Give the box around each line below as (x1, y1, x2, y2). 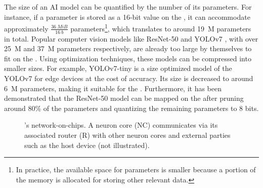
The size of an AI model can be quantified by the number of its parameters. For (4, 2, 252, 12)
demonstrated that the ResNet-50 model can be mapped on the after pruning (4, 93, 244, 103)
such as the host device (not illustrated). (24, 139, 150, 150)
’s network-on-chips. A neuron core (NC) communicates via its (24, 120, 218, 130)
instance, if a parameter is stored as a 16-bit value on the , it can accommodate (4, 11, 250, 22)
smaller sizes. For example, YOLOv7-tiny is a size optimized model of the (4, 63, 232, 73)
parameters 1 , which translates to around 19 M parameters (70, 22, 251, 33)
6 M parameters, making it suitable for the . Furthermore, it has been (4, 83, 222, 93)
